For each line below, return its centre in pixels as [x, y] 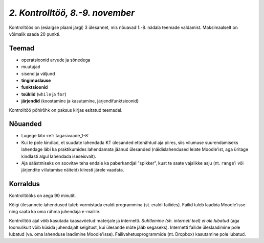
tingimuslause [36, 80]
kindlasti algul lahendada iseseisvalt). [59, 156]
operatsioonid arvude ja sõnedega [56, 60]
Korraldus [24, 184]
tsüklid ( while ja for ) [44, 94]
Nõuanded [25, 124]
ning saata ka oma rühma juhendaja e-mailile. [55, 212]
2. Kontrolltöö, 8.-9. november [72, 13]
